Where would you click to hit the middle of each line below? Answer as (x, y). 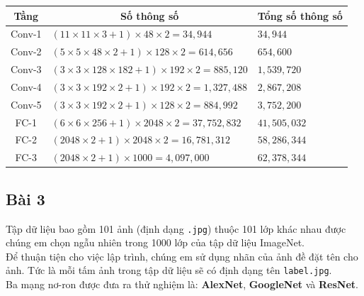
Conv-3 (26, 69)
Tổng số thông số (300, 15)
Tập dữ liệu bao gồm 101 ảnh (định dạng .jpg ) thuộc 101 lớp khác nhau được (176, 228)
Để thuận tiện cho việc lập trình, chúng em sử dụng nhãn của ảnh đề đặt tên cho (182, 256)
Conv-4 (26, 86)
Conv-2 (26, 51)
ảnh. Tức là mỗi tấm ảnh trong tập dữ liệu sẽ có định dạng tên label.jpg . (169, 270)
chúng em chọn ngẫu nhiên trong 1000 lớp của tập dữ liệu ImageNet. (155, 242)
